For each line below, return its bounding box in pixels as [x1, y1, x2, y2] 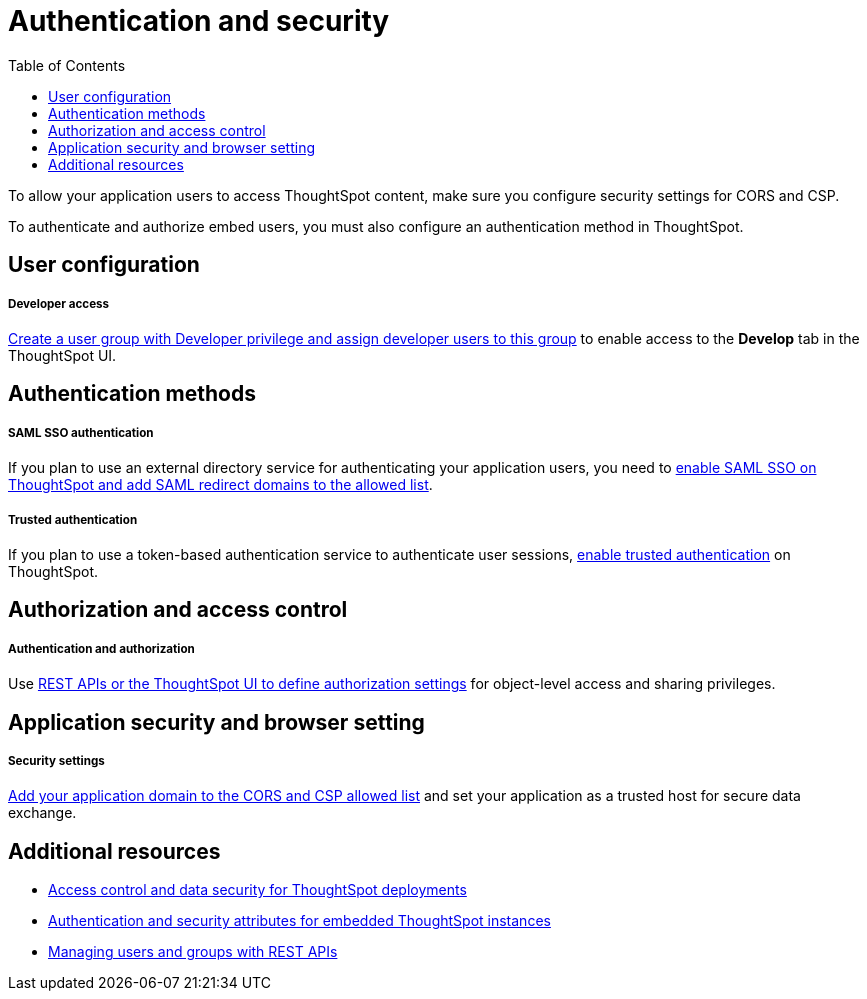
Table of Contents [8, 56, 126, 74]
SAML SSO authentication [8, 425, 154, 440]
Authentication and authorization [8, 641, 195, 656]
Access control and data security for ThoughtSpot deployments [48, 881, 467, 899]
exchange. [8, 804, 77, 822]
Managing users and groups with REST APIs [48, 943, 338, 961]
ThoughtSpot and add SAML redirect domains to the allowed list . [8, 476, 433, 494]
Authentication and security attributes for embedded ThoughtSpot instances [48, 912, 551, 930]
